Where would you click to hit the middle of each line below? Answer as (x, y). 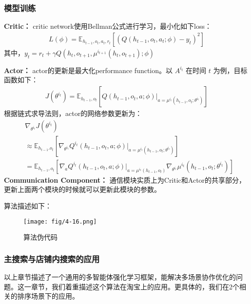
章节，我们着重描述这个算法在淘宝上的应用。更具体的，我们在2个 (135, 286)
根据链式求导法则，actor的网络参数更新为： (73, 113)
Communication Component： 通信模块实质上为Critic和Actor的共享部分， (125, 180)
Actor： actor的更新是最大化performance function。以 (88, 70)
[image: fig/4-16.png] (60, 221)
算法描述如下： (28, 205)
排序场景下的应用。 (48, 296)
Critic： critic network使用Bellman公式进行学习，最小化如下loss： (108, 26)
